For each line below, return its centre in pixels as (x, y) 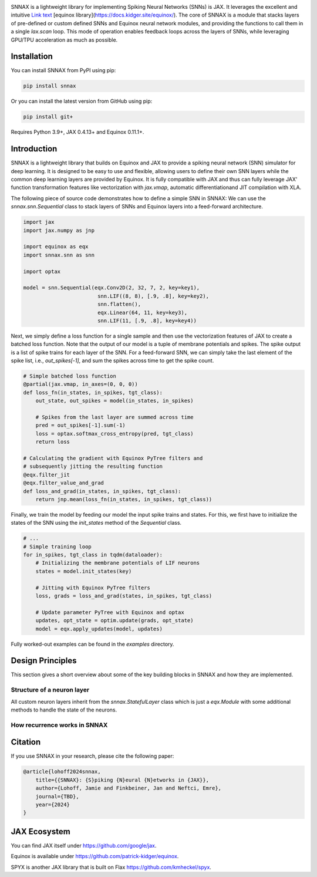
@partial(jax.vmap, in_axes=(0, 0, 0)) (80, 384)
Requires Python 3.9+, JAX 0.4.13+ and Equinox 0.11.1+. (77, 132)
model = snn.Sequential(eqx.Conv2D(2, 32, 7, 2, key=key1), (112, 288)
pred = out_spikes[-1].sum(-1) (80, 425)
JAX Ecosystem (41, 832)
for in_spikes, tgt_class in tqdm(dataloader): (93, 555)
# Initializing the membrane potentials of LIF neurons (118, 563)
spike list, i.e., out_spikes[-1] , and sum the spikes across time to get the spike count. (112, 360)
